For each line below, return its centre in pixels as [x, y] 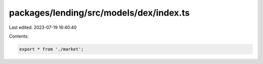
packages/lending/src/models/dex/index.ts [99, 13]
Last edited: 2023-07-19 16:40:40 [43, 27]
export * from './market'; [51, 49]
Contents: [19, 36]
